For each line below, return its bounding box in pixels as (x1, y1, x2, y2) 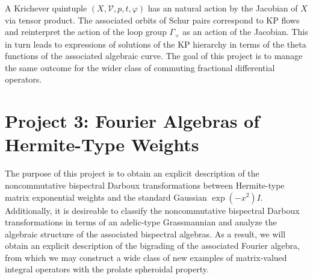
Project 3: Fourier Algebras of (5, 108, 259, 133)
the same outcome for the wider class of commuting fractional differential (5, 61, 275, 74)
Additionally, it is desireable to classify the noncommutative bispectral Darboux (5, 204, 300, 216)
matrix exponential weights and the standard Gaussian (5, 190, 207, 203)
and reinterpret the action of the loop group (5, 25, 167, 38)
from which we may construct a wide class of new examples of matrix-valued (5, 251, 287, 263)
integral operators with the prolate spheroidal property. (5, 263, 209, 275)
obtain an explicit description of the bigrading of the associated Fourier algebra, (5, 239, 300, 252)
